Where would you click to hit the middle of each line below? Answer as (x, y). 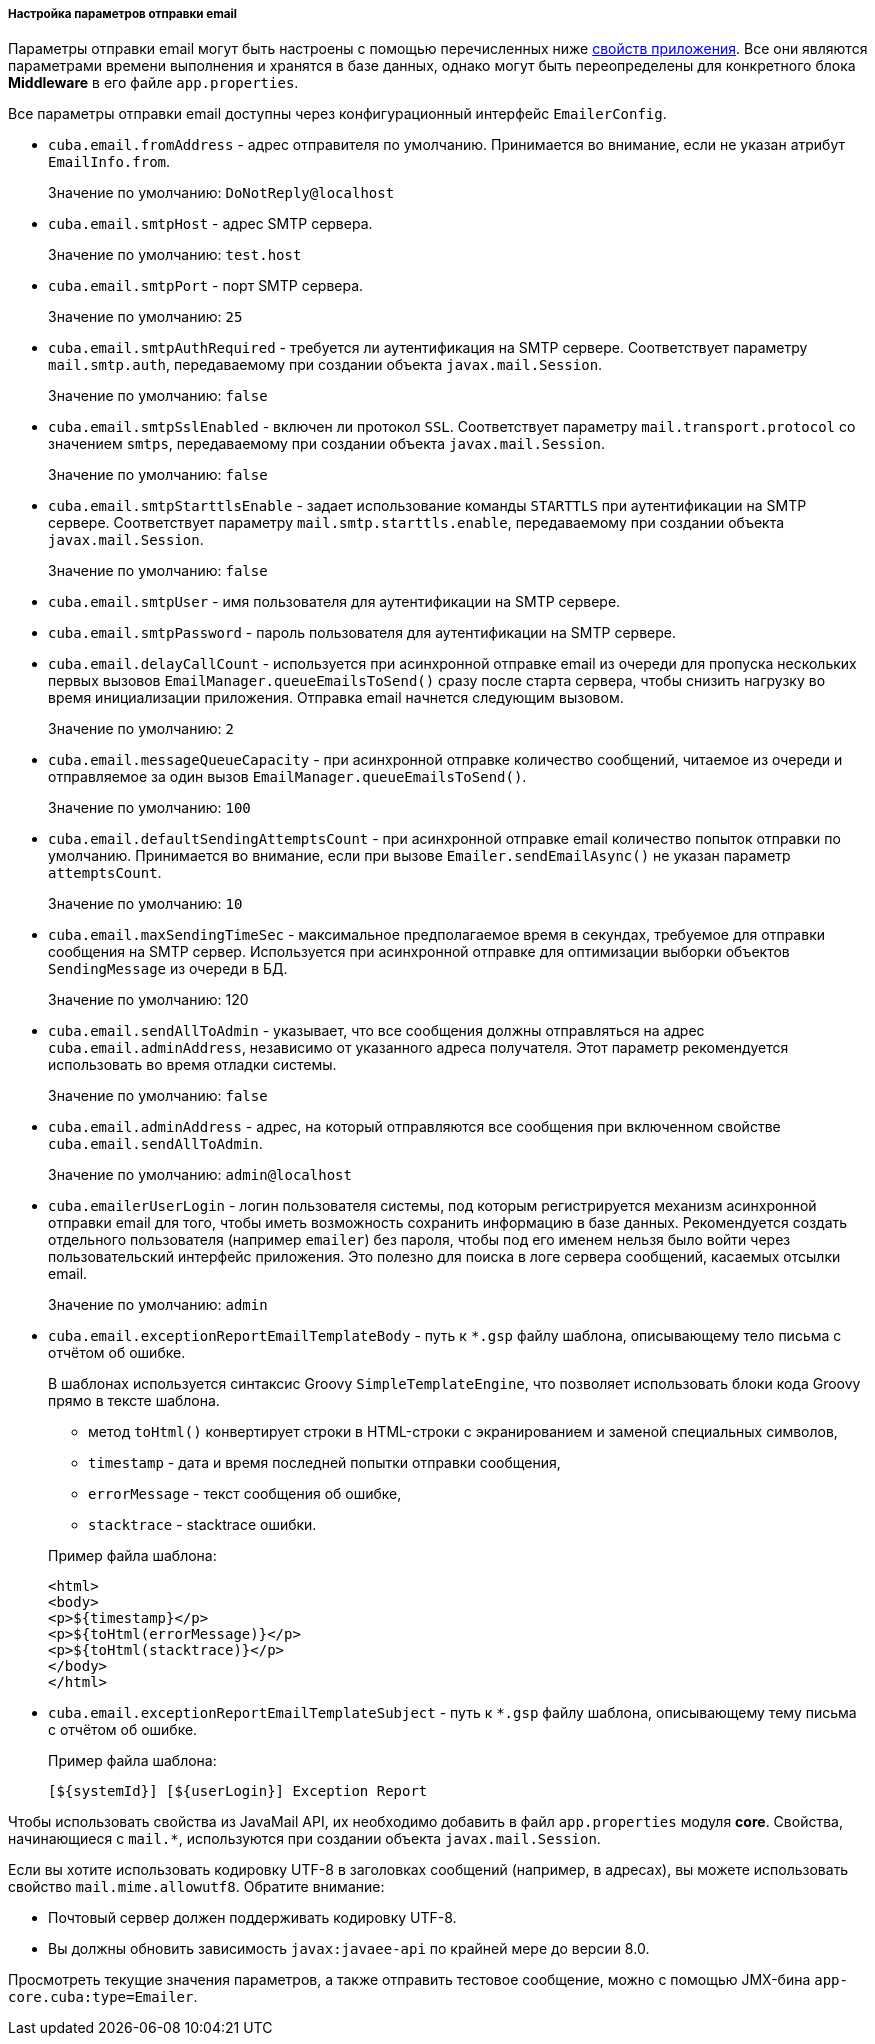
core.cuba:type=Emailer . (103, 1997)
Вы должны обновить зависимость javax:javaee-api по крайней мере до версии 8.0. (349, 1949)
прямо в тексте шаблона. (134, 1401)
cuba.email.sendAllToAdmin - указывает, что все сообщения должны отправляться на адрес (376, 1031)
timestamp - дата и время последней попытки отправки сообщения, (324, 1463)
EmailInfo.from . (109, 162)
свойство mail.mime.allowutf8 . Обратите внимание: (196, 1887)
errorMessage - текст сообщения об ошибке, (245, 1494)
